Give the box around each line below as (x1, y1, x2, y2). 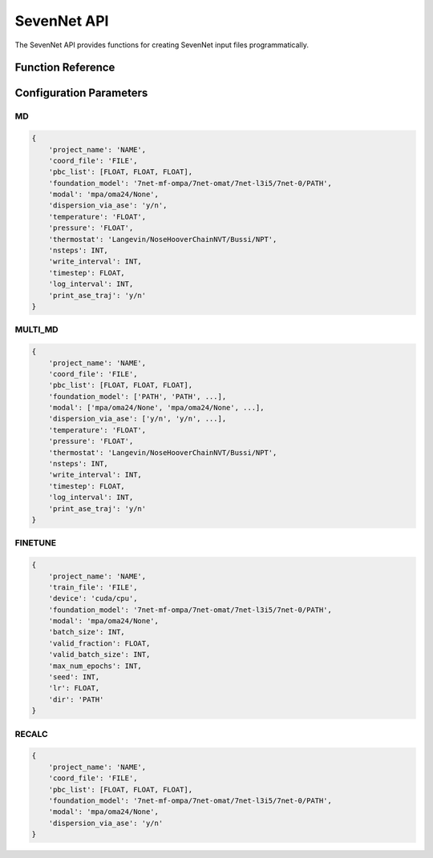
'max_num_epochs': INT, (48, 661, 142, 671)
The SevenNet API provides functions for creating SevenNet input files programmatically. (14, 40, 309, 50)
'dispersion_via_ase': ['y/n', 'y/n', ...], (48, 414, 227, 424)
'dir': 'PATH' (48, 695, 104, 704)
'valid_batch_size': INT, (48, 650, 151, 659)
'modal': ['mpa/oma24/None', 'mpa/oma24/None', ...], (48, 403, 265, 413)
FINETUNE (14, 538, 56, 549)
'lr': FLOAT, (48, 683, 100, 693)
